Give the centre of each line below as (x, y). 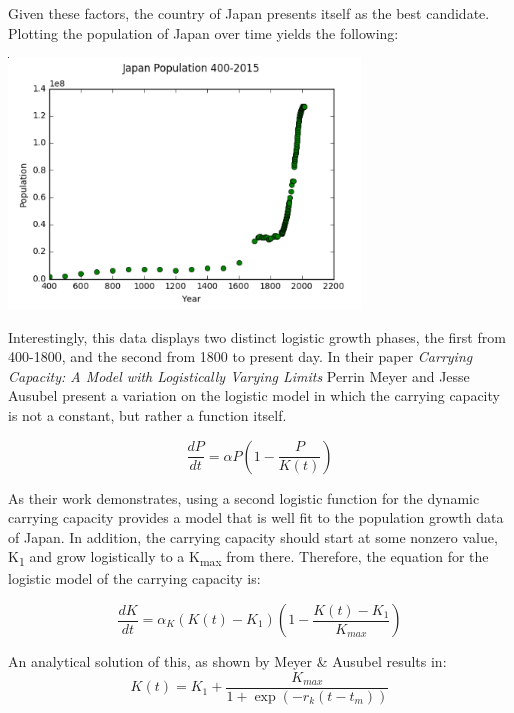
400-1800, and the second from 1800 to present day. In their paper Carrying (240, 356)
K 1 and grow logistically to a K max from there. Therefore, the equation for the (248, 558)
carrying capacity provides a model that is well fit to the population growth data (256, 517)
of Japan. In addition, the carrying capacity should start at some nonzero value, (253, 536)
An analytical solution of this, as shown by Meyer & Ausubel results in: (227, 661)
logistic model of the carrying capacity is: (134, 578)
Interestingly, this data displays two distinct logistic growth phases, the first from (257, 336)
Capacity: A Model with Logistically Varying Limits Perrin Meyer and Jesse (239, 375)
